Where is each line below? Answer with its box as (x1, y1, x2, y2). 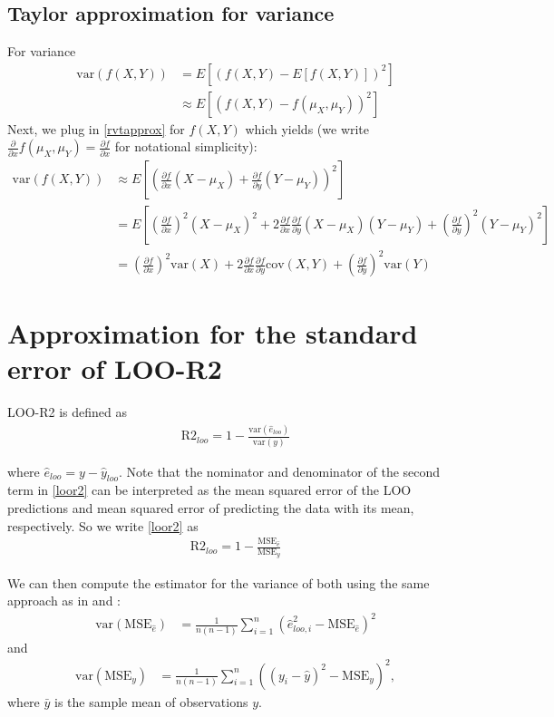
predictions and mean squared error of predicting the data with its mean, (7, 499, 414, 517)
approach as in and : (7, 591, 121, 610)
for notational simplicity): (114, 137, 258, 156)
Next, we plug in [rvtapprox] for (7, 119, 185, 138)
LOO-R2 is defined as (7, 402, 127, 421)
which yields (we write (245, 119, 370, 138)
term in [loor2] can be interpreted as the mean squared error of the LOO (7, 480, 412, 499)
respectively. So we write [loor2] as (7, 516, 199, 535)
